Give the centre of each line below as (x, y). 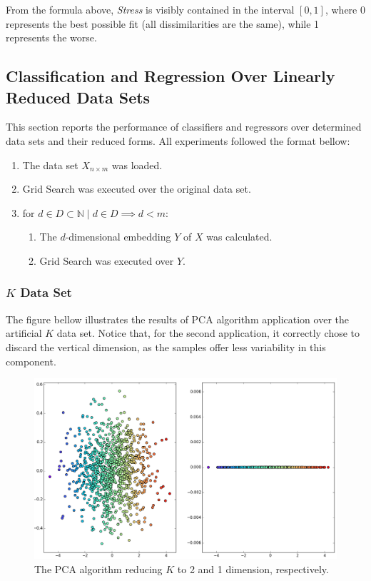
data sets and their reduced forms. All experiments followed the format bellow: (178, 140)
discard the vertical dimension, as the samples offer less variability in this (166, 347)
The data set (50, 165)
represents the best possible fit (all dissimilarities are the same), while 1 (163, 23)
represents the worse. (51, 37)
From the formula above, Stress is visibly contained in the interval (150, 9)
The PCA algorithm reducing (98, 569)
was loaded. (137, 165)
